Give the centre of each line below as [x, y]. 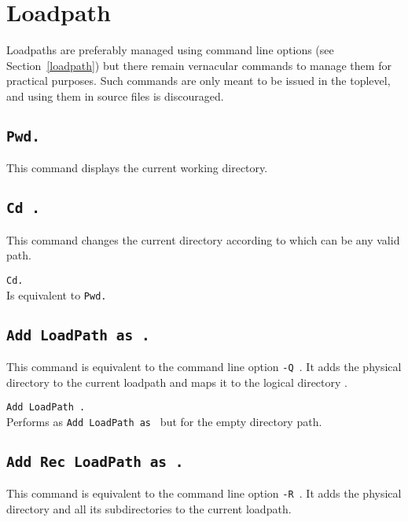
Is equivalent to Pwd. [57, 294]
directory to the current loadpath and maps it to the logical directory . [177, 382]
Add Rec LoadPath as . [95, 461]
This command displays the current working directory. [137, 168]
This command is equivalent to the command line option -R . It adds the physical [204, 493]
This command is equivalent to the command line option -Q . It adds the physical [204, 366]
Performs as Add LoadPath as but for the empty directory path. [164, 421]
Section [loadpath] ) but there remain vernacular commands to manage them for [199, 65]
